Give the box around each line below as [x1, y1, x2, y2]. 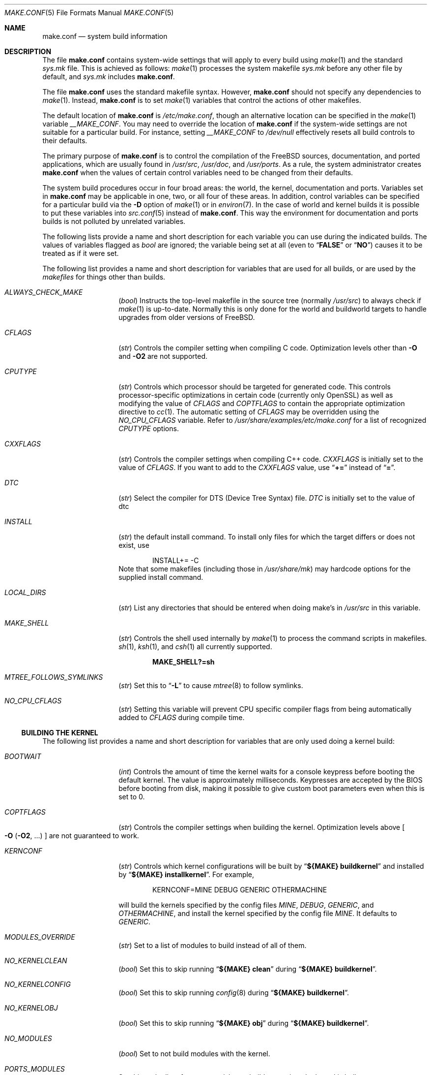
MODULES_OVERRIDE [4, 933, 75, 941]
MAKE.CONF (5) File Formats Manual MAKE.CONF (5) [4, 8, 174, 17]
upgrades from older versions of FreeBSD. [118, 313, 255, 321]
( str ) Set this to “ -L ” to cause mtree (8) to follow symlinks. [118, 681, 303, 690]
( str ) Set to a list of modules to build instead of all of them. [118, 941, 307, 949]
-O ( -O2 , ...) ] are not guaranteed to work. [4, 831, 139, 840]
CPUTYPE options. [118, 424, 179, 433]
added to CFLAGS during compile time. [118, 713, 245, 722]
